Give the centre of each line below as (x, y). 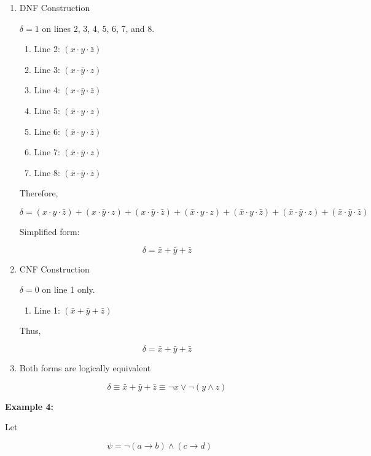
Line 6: (47, 131)
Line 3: (47, 69)
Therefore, (39, 193)
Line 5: (47, 110)
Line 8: (47, 172)
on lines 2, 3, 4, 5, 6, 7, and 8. (98, 28)
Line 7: (47, 152)
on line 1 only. (68, 289)
